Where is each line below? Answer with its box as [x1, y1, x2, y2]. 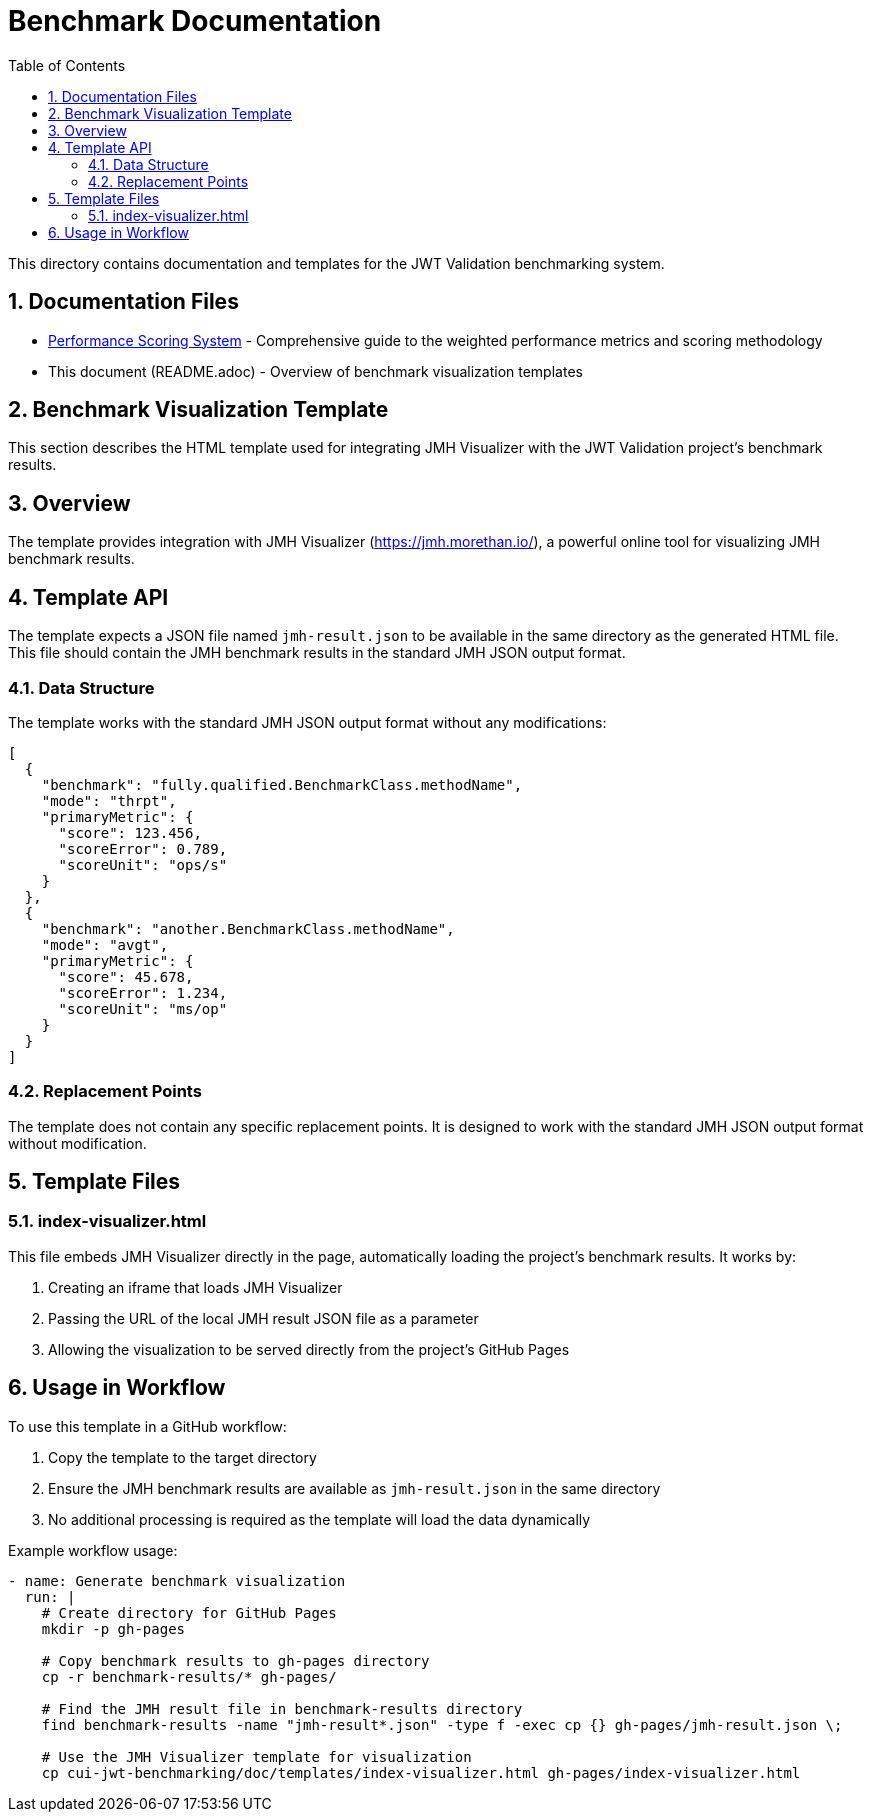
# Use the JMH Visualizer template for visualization [41, 1748, 472, 1765]
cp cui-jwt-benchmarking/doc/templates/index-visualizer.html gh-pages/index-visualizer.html [41, 1764, 801, 1781]
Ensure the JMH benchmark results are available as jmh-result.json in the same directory [48, 1479, 661, 1497]
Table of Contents [8, 56, 126, 74]
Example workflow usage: [8, 1541, 178, 1559]
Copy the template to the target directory [48, 1448, 317, 1466]
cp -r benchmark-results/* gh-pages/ [41, 1668, 337, 1685]
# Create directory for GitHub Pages [41, 1604, 337, 1621]
